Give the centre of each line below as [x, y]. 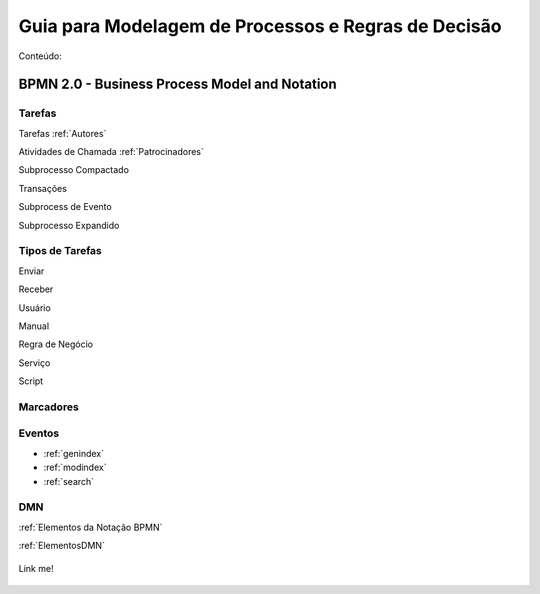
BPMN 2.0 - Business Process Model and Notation [177, 84]
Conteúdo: [40, 56]
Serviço [34, 362]
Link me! [36, 568]
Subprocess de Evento [65, 207]
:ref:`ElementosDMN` [61, 546]
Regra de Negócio [56, 344]
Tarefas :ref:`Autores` [62, 133]
